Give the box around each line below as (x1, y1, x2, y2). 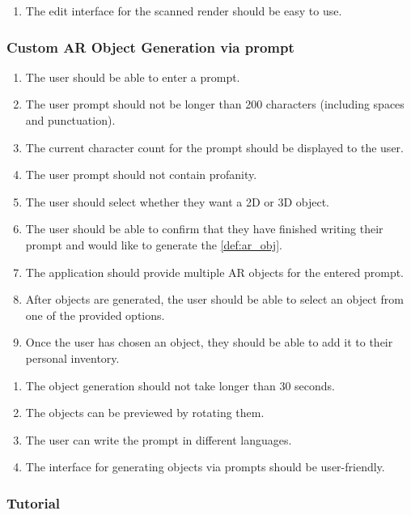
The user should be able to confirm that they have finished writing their (25, 220, 383, 237)
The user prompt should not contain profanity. (25, 166, 257, 183)
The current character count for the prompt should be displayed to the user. (25, 138, 404, 155)
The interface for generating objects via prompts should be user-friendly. (25, 458, 385, 475)
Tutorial (6, 492, 61, 513)
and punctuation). (25, 112, 116, 128)
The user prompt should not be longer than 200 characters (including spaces (25, 96, 405, 113)
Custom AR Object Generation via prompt (6, 36, 294, 57)
